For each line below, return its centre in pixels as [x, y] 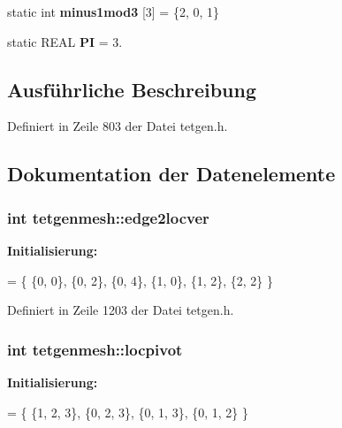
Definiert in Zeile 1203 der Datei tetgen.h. [121, 310]
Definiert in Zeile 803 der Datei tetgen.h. [118, 126]
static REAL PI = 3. [65, 41]
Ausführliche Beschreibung [132, 89]
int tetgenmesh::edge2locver [108, 217]
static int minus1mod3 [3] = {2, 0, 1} [113, 11]
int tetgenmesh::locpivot [95, 349]
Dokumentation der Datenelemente [171, 174]
